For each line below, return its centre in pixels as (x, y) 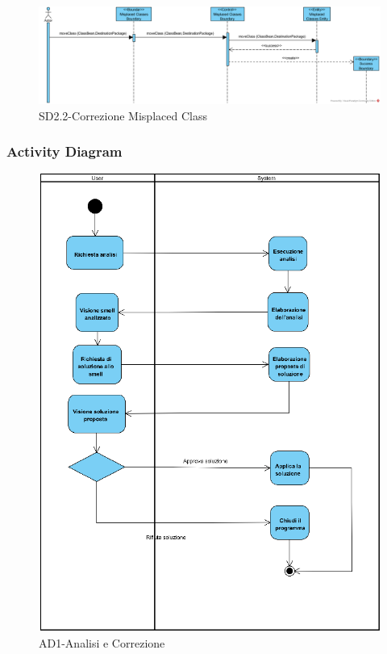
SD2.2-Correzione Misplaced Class (123, 115)
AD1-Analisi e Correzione (102, 642)
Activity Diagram (64, 151)
